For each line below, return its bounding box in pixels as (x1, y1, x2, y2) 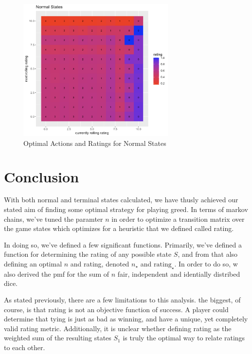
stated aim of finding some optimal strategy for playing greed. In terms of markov (4, 204, 248, 214)
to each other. (4, 342, 45, 352)
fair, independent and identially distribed (117, 268, 240, 279)
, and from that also (178, 249, 238, 259)
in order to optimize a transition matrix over (111, 213, 245, 224)
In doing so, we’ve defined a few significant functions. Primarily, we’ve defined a (4, 239, 242, 249)
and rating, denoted (70, 259, 129, 269)
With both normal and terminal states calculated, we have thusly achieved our (4, 195, 238, 205)
